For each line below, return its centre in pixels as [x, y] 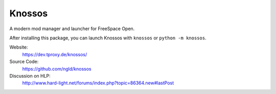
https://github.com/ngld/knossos [57, 68]
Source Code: [24, 62]
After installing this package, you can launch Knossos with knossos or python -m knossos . [108, 38]
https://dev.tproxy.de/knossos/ [55, 54]
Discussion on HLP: [30, 76]
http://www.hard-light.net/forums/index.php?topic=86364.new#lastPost [98, 83]
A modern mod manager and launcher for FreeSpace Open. [72, 29]
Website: [19, 47]
